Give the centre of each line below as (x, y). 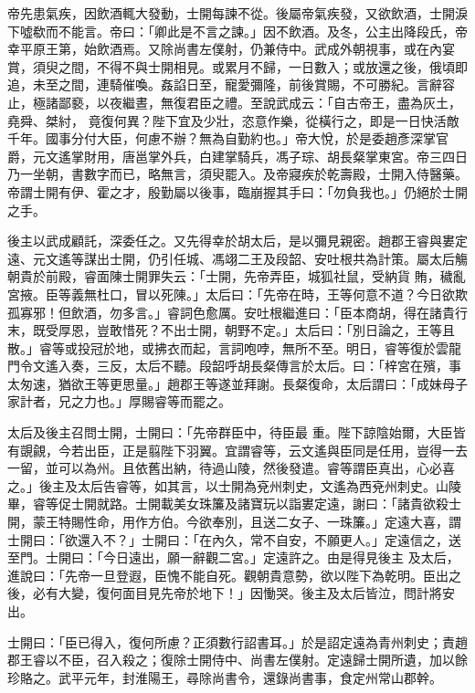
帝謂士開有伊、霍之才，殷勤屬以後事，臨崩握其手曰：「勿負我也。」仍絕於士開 (237, 191)
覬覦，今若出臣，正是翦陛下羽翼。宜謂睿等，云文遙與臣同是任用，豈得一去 (243, 450)
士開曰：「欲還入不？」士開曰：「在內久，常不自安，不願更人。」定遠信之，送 (234, 539)
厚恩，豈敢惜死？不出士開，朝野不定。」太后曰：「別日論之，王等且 (256, 330)
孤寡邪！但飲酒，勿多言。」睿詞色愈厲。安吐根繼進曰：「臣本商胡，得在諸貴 (231, 312)
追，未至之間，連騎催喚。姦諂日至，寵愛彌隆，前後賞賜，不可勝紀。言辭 (225, 84)
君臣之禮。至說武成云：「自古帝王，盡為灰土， (323, 102)
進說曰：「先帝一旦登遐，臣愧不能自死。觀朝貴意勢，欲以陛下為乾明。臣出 (228, 575)
